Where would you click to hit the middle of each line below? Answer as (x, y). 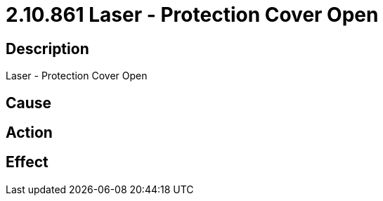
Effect (27, 162)
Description (47, 48)
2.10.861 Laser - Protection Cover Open (192, 15)
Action (29, 133)
